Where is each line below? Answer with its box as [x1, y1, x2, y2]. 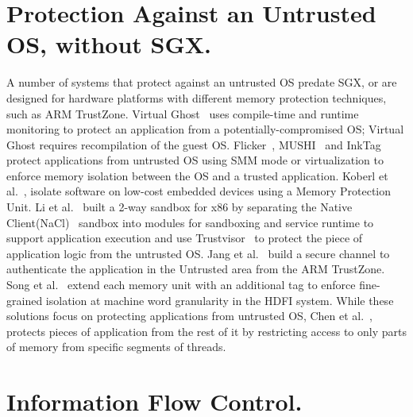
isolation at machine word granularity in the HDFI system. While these [45, 292, 394, 308]
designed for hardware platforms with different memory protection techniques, [6, 89, 387, 106]
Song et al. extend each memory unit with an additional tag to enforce [6, 276, 356, 293]
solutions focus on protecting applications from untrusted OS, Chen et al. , [6, 307, 373, 324]
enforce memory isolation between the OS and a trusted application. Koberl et [6, 167, 388, 183]
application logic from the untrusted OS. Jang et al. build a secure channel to [6, 245, 390, 261]
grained [6, 292, 43, 308]
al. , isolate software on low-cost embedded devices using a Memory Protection [6, 183, 392, 199]
